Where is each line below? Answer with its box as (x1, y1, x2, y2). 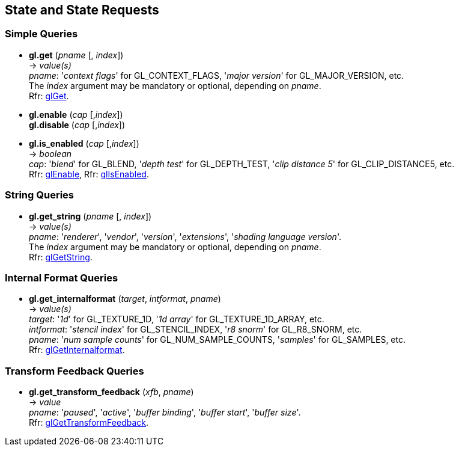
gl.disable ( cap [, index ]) (29, 119, 126, 130)
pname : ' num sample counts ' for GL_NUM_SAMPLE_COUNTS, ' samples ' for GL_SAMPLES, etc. (29, 334, 406, 345)
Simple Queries (5, 28, 78, 40)
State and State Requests (5, 2, 159, 17)
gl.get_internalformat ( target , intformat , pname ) (29, 293, 221, 304)
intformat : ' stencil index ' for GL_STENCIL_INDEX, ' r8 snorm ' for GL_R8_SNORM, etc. (29, 324, 362, 335)
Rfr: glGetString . (29, 251, 93, 262)
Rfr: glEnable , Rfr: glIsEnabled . (29, 168, 149, 179)
